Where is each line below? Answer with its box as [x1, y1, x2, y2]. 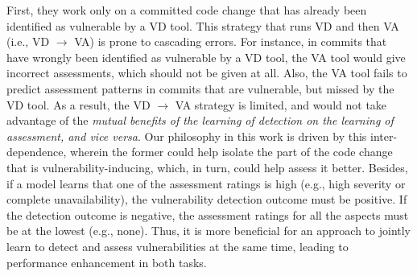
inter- [370, 127, 398, 144]
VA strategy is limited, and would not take [175, 96, 387, 113]
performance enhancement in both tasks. [6, 253, 207, 270]
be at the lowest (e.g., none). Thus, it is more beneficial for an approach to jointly [6, 222, 411, 239]
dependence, [6, 143, 67, 160]
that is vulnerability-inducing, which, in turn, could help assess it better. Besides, [6, 159, 408, 175]
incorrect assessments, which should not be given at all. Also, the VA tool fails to [6, 64, 407, 81]
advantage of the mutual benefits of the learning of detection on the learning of [6, 112, 394, 129]
